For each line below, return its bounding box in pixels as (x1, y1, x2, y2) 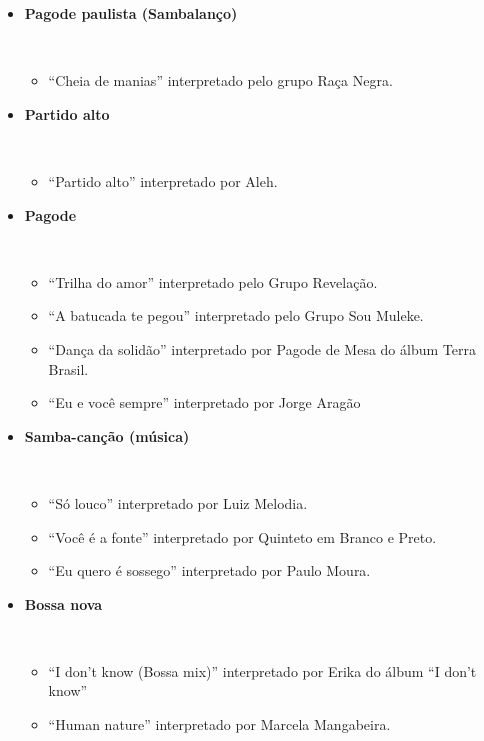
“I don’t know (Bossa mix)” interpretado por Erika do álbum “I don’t (48, 660, 477, 681)
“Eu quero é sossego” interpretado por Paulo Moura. (48, 560, 371, 581)
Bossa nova (24, 593, 103, 614)
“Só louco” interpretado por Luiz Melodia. (48, 492, 308, 513)
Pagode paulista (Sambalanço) (24, 3, 238, 23)
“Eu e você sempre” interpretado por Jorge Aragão (48, 392, 361, 413)
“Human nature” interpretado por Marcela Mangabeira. (48, 714, 391, 735)
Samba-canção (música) (24, 425, 190, 446)
